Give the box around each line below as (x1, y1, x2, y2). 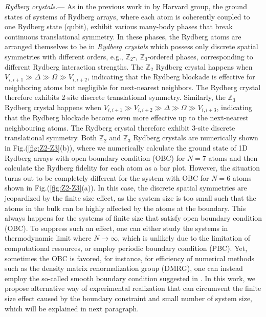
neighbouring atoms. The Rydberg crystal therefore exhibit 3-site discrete (5, 122, 235, 133)
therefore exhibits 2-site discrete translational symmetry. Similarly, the (5, 92, 226, 102)
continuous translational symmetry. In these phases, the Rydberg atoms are (5, 31, 241, 41)
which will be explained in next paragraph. (5, 303, 139, 313)
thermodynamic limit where (5, 233, 92, 243)
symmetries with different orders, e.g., (5, 51, 123, 61)
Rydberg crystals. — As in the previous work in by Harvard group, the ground (5, 1, 247, 11)
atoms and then (208, 152, 258, 163)
